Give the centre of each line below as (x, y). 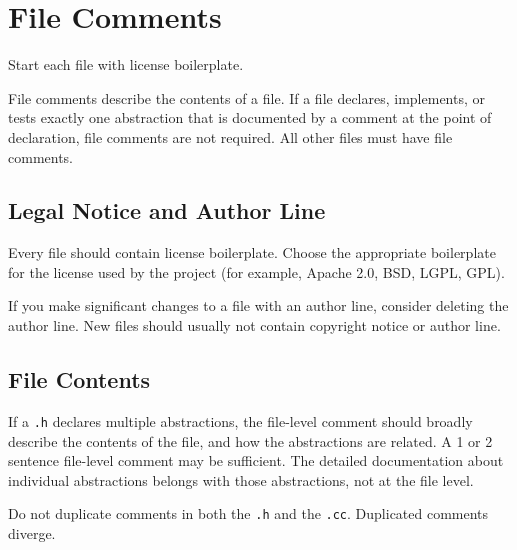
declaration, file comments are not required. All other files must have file (230, 136)
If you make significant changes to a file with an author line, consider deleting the (258, 305)
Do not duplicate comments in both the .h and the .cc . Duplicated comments (248, 513)
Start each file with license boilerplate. (126, 64)
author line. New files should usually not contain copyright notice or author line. (254, 325)
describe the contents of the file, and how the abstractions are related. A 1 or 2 (250, 440)
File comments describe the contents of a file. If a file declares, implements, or (247, 97)
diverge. (32, 532)
